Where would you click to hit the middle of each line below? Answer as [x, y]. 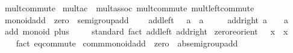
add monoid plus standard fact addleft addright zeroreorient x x [146, 31]
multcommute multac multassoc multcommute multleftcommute [129, 8]
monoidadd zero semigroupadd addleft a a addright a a [146, 19]
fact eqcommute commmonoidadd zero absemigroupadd [127, 43]
